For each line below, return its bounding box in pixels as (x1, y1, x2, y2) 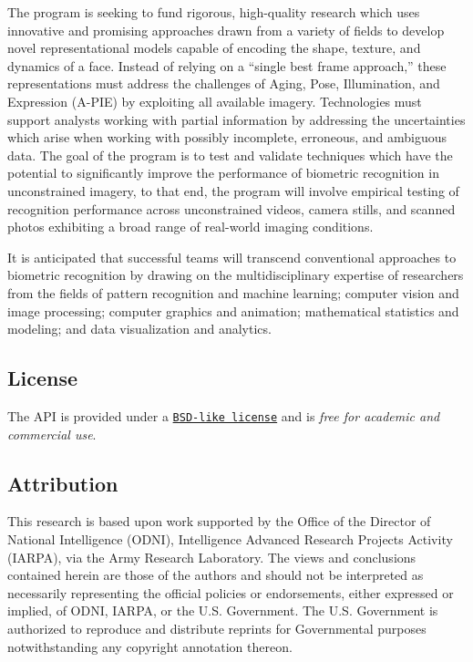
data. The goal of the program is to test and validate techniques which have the (7, 145, 453, 164)
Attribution (7, 469, 118, 497)
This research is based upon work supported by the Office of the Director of (7, 512, 431, 531)
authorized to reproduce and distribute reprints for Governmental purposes (7, 618, 427, 637)
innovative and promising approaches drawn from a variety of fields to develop (7, 20, 445, 39)
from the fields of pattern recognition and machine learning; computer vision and (7, 283, 459, 302)
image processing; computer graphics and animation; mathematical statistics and (7, 301, 459, 320)
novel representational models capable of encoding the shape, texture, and (7, 38, 421, 57)
